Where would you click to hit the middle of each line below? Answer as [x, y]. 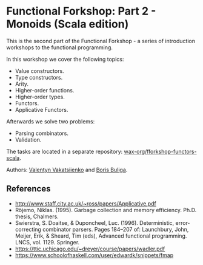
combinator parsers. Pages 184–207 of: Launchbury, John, [115, 229]
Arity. [22, 84]
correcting [28, 229]
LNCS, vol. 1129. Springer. [47, 242]
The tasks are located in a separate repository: [65, 151]
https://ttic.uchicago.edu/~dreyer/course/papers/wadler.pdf [90, 249]
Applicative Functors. [42, 109]
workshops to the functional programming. [60, 47]
